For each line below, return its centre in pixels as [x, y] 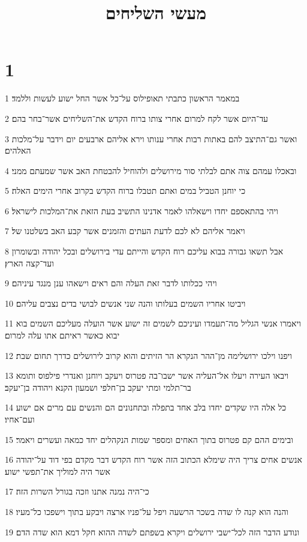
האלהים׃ [18, 150]
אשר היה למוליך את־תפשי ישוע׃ [58, 471]
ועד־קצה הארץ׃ [29, 263]
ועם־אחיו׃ [20, 419]
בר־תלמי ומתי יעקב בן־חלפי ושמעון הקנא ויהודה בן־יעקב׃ [98, 387]
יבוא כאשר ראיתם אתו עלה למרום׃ [62, 335]
